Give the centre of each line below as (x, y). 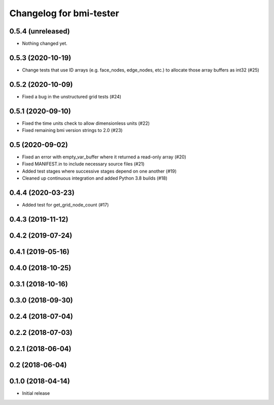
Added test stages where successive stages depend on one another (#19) (99, 171)
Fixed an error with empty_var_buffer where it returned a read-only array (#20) (104, 157)
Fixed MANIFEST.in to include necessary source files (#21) (83, 164)
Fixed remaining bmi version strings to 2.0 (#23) (72, 130)
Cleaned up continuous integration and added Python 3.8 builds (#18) (95, 178)
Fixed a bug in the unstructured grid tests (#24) (72, 96)
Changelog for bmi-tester (64, 13)
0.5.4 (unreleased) (40, 31)
